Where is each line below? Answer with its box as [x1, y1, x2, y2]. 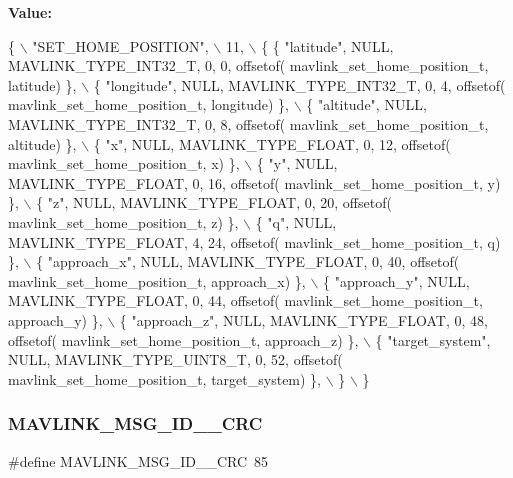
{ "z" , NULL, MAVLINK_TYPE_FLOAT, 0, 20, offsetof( [36, 192, 392, 213]
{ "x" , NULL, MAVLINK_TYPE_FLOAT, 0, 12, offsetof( [93, 133, 451, 154]
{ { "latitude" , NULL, [261, 35, 394, 56]
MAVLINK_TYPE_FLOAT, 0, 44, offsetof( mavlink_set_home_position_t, [8, 290, 483, 311]
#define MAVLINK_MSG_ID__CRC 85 [8, 450, 269, 471]
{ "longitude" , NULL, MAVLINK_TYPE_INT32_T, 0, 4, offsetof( [93, 74, 506, 95]
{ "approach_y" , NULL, [323, 270, 470, 291]
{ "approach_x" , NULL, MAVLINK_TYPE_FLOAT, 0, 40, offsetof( [36, 251, 460, 272]
